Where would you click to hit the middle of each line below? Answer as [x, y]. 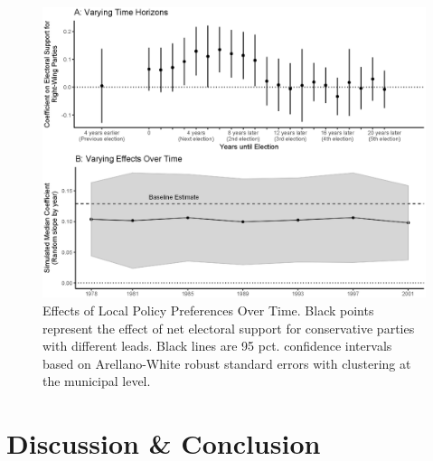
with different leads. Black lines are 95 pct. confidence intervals [217, 346]
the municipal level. [97, 381]
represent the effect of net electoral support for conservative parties [229, 328]
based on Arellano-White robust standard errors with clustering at [227, 363]
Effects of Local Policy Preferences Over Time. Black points [208, 310]
